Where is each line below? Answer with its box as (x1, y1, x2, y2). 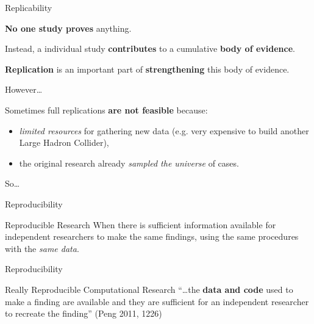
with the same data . (5, 242, 79, 254)
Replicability (5, 1, 52, 13)
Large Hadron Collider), (19, 136, 109, 149)
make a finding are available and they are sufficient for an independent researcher (5, 295, 309, 308)
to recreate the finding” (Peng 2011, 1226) (5, 307, 162, 320)
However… (5, 83, 43, 96)
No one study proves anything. (5, 21, 132, 34)
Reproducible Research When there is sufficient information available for (5, 218, 276, 231)
